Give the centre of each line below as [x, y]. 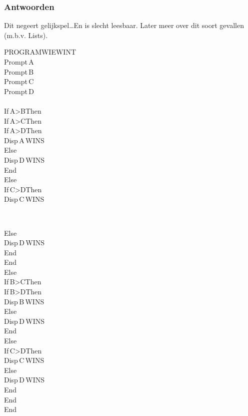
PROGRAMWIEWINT [40, 52]
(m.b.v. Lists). [26, 35]
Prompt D [19, 91]
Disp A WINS [24, 140]
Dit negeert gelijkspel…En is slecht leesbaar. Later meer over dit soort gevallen [124, 25]
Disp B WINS [24, 301]
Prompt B [19, 71]
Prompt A [19, 62]
